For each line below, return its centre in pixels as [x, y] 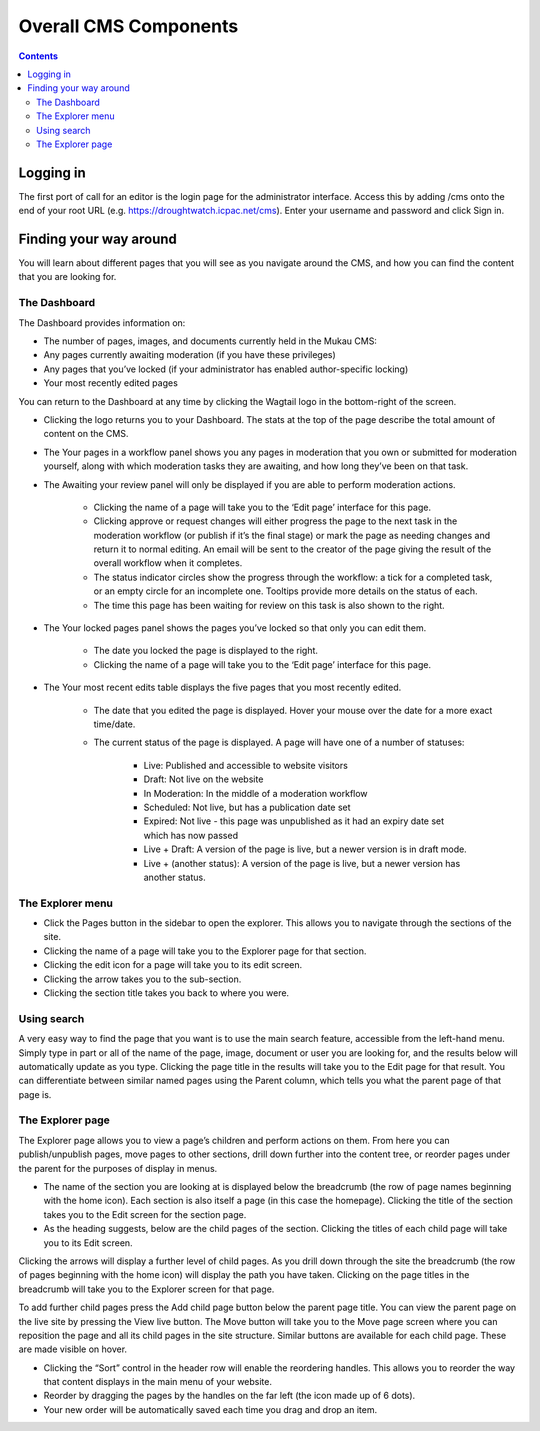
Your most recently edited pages [111, 383]
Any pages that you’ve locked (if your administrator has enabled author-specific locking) [226, 369]
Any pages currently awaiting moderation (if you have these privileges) [190, 355]
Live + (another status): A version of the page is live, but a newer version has [302, 863]
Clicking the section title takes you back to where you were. [166, 993]
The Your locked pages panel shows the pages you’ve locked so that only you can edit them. [235, 628]
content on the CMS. [86, 434]
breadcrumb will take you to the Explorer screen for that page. [146, 1289]
